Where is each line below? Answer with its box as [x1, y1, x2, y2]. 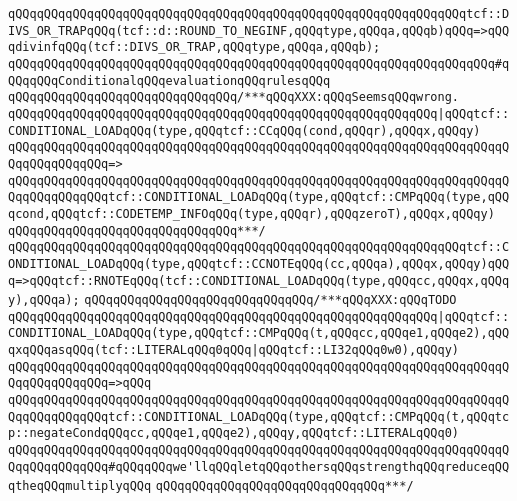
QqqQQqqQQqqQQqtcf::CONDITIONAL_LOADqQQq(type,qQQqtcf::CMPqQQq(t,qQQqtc [8, 409, 510, 424]
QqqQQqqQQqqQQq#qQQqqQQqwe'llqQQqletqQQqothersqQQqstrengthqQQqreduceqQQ [8, 459, 510, 474]
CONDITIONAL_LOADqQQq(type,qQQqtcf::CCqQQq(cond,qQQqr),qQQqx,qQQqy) [8, 123, 481, 138]
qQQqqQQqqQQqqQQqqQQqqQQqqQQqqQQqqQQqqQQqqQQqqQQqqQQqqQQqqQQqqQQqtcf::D [8, 7, 510, 21]
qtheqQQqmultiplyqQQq [8, 479, 152, 494]
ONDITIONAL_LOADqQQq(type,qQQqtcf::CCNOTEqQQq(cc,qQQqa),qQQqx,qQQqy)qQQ [8, 256, 510, 271]
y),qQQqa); [8, 293, 80, 308]
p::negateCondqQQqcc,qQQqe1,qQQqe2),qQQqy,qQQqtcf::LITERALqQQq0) [8, 426, 460, 441]
